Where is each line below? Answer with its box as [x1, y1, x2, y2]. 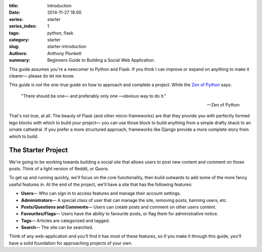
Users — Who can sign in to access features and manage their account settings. [21, 190, 181, 197]
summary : [9, 57, 31, 63]
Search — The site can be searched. [21, 224, 94, 231]
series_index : [9, 23, 37, 29]
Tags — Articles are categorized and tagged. [21, 217, 110, 223]
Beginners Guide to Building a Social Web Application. [47, 57, 155, 63]
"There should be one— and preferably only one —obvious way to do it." [21, 93, 166, 99]
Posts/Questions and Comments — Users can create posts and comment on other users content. [21, 204, 217, 210]
